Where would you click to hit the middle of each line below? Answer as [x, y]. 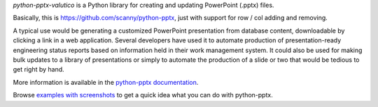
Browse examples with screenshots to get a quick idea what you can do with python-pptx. [143, 95]
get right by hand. [38, 69]
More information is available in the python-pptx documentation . [106, 82]
